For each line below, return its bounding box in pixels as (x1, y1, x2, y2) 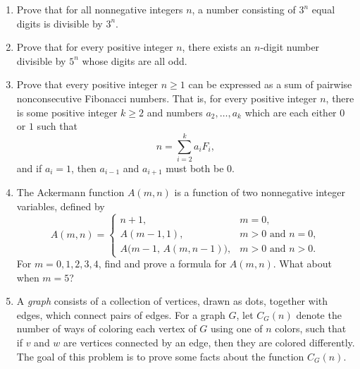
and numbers (147, 104, 203, 119)
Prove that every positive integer (16, 77, 159, 92)
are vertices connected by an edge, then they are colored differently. (63, 335, 355, 350)
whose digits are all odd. (82, 53, 187, 68)
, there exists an (182, 40, 252, 54)
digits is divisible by (16, 16, 103, 30)
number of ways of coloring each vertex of (16, 321, 197, 336)
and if (16, 160, 42, 175)
